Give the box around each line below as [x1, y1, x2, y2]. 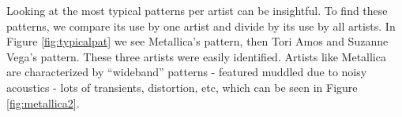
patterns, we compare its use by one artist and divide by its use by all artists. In [6, 17, 396, 34]
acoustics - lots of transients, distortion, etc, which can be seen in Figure [6, 79, 358, 95]
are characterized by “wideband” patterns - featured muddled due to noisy [6, 64, 367, 80]
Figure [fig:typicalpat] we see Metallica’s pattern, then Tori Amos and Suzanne [6, 33, 389, 49]
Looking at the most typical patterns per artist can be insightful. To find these [6, 2, 388, 18]
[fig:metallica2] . [6, 94, 80, 111]
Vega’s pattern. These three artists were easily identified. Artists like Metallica [6, 48, 386, 64]
